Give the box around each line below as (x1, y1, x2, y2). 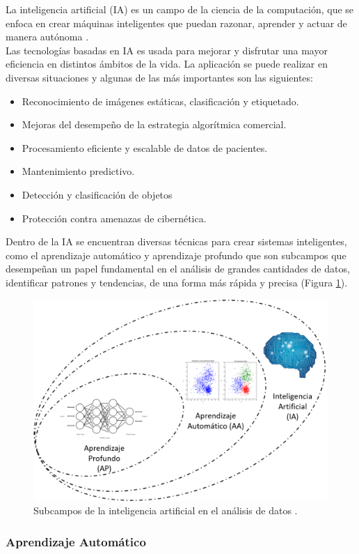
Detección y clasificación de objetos (22, 187, 173, 201)
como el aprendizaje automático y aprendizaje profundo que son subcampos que (6, 247, 346, 262)
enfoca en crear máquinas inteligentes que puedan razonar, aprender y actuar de (6, 15, 347, 30)
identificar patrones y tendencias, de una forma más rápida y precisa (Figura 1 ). (6, 275, 348, 289)
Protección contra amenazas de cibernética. (22, 210, 207, 225)
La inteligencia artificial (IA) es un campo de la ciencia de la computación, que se (6, 2, 354, 16)
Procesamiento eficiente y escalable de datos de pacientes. (22, 140, 268, 155)
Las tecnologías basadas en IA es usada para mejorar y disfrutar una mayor (6, 43, 328, 57)
